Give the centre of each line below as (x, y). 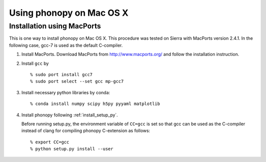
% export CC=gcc (50, 142)
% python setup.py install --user (72, 149)
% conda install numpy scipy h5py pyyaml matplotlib (95, 104)
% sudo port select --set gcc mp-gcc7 (77, 81)
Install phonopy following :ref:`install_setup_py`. (70, 115)
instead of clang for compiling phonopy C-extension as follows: (86, 131)
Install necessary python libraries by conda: (66, 92)
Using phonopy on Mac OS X (69, 13)
